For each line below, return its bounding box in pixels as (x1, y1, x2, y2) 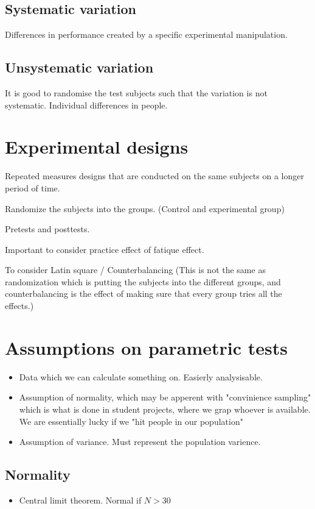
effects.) (5, 299, 34, 312)
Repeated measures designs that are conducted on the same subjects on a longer (5, 169, 304, 182)
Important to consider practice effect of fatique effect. (5, 243, 204, 255)
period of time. (5, 181, 60, 194)
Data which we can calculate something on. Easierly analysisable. (19, 370, 263, 383)
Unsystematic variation (5, 58, 154, 77)
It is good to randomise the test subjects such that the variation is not (5, 87, 268, 99)
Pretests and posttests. (5, 222, 90, 235)
